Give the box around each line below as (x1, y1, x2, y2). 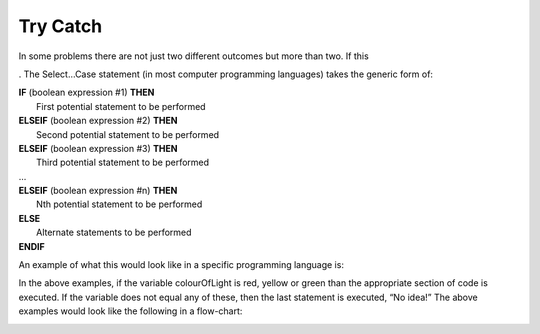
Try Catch (18, 15, 103, 37)
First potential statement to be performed (36, 100, 206, 112)
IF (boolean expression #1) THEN (18, 86, 155, 99)
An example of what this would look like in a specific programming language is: (18, 259, 345, 271)
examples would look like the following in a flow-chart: (18, 305, 243, 317)
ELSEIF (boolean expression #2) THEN (18, 115, 178, 127)
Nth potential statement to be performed (36, 198, 203, 210)
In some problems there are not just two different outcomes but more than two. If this (18, 50, 369, 62)
